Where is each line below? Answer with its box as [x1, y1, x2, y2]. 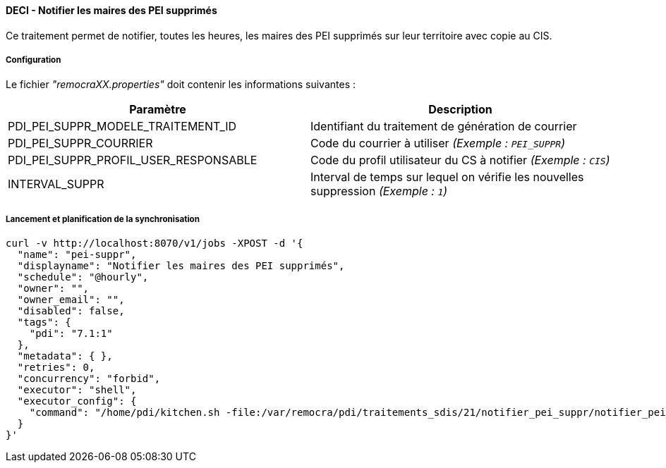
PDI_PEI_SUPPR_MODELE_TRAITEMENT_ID [8, 119, 237, 134]
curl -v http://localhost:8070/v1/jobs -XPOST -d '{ [6, 238, 303, 250]
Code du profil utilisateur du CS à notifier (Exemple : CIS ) [310, 153, 610, 168]
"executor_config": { [17, 395, 137, 407]
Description [428, 102, 492, 117]
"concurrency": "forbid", [17, 373, 161, 385]
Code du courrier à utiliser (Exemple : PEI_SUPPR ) [310, 136, 565, 151]
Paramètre [129, 102, 186, 117]
